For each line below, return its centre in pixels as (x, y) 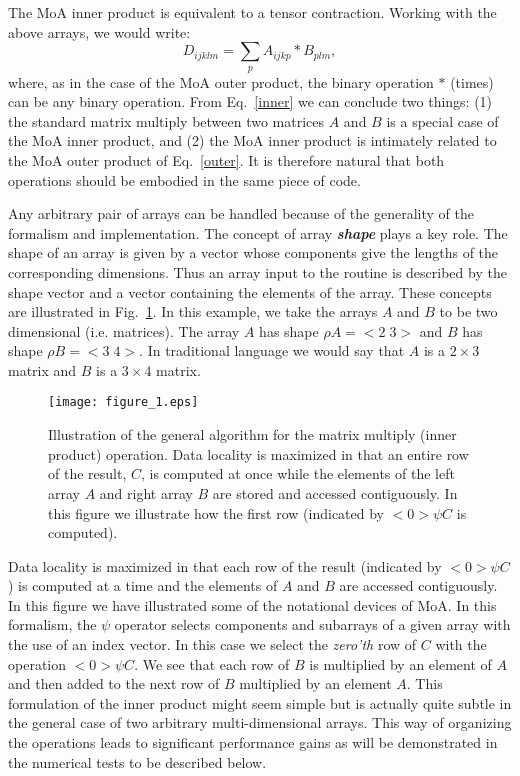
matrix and (42, 369)
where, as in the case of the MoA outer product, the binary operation (221, 81)
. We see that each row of (212, 663)
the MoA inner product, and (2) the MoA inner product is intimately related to (252, 140)
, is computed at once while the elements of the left (297, 473)
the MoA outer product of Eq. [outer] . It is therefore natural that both (226, 159)
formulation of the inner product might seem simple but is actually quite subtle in (260, 702)
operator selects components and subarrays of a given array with (312, 624)
